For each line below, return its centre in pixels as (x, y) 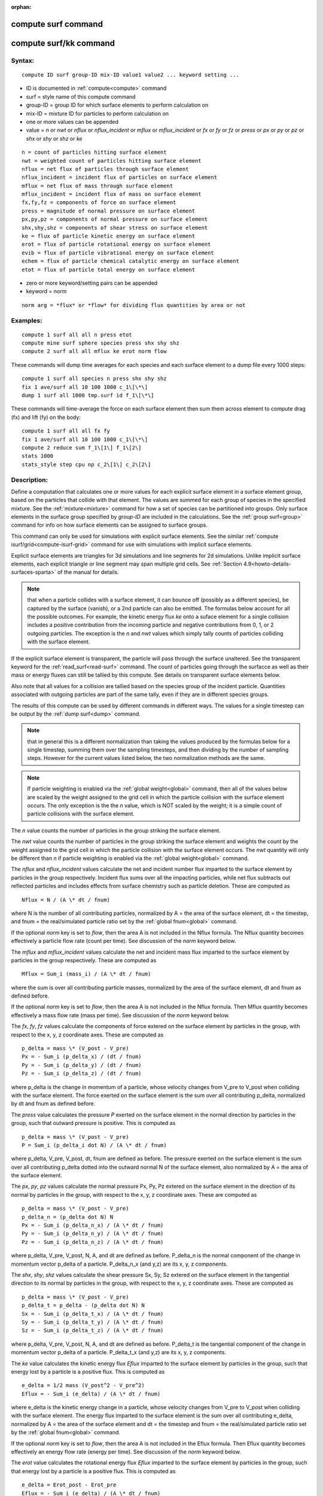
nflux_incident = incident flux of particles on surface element (120, 177)
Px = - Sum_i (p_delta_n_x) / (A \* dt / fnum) (93, 1226)
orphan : (21, 7)
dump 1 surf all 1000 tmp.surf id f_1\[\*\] (88, 396)
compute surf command (57, 24)
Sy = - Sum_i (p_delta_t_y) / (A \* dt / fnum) (93, 1322)
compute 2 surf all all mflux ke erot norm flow (94, 351)
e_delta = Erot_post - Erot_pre (69, 1485)
